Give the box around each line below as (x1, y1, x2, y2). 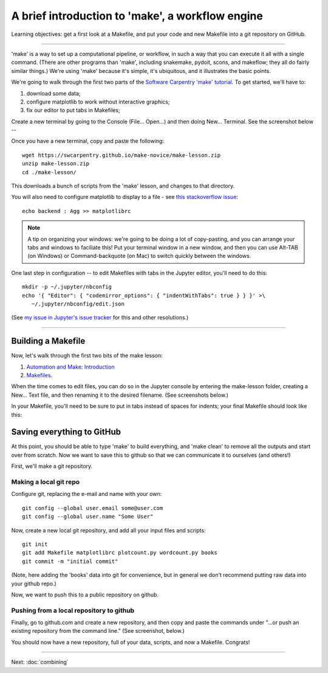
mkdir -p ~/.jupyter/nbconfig (22, 284, 112, 290)
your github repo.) (11, 580, 57, 587)
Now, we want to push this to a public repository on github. (11, 591, 159, 598)
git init (22, 540, 48, 548)
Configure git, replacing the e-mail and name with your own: (11, 490, 162, 498)
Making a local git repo (11, 478, 80, 486)
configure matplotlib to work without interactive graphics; (26, 98, 170, 105)
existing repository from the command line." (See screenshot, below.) (11, 627, 185, 635)
